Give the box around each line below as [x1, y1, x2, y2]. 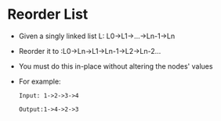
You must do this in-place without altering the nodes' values [18, 61, 213, 71]
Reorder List [7, 5, 89, 23]
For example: [18, 77, 61, 86]
